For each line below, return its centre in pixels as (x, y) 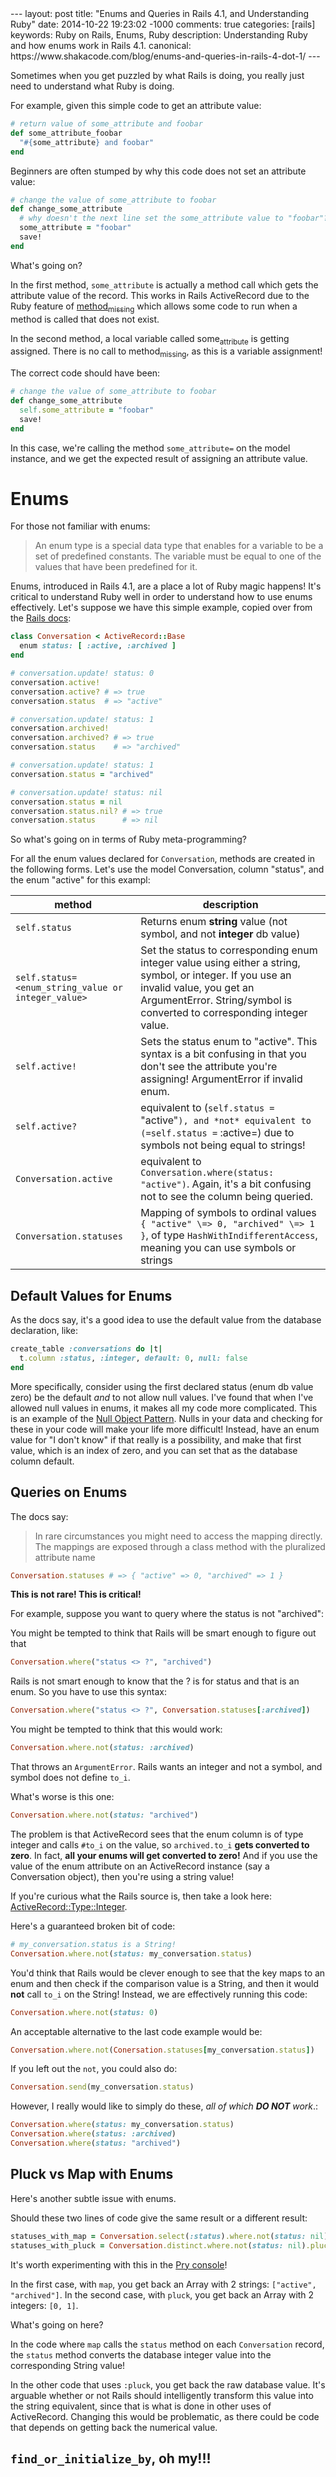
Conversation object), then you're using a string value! (122, 1876)
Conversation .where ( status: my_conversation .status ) (122, 2125)
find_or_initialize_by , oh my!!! (111, 2458)
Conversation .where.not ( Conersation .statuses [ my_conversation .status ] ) (162, 2050)
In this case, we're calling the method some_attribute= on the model (150, 448)
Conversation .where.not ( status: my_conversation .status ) (131, 1953)
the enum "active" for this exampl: (80, 880)
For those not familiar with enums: (80, 526)
